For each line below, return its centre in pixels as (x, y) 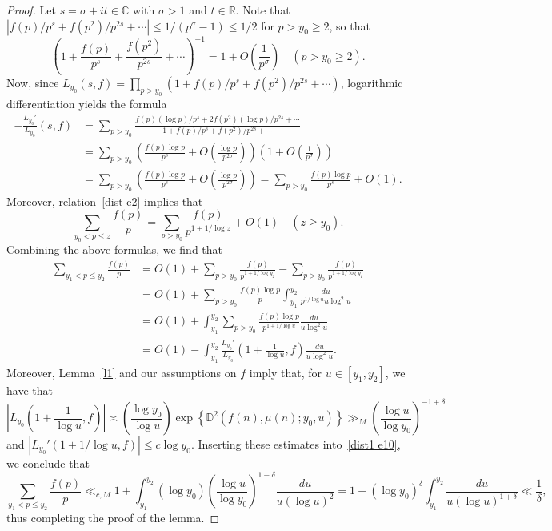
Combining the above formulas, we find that (115, 249)
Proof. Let (31, 10)
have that (30, 390)
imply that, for (286, 372)
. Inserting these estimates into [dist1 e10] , (296, 444)
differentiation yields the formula (87, 103)
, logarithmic (372, 83)
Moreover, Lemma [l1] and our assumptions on (122, 372)
